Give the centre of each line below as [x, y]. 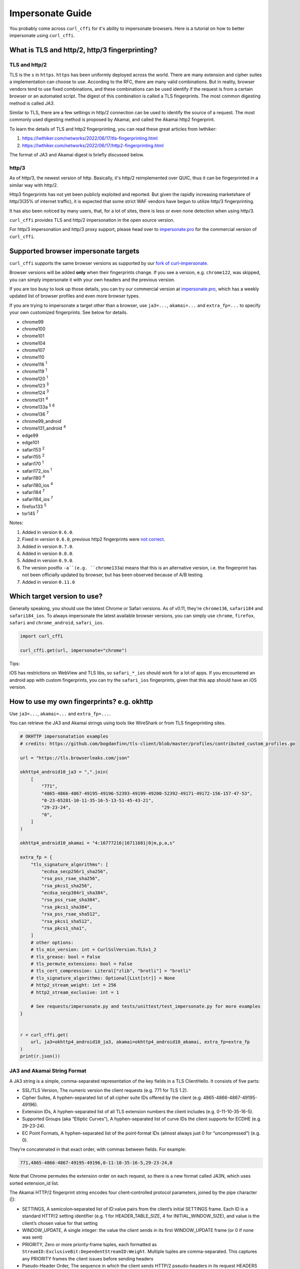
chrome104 [34, 343]
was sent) [32, 1237]
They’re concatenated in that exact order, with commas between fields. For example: [98, 1149]
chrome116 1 [35, 364]
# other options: [52, 942]
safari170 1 [33, 463]
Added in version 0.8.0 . [48, 554]
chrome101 [33, 336]
